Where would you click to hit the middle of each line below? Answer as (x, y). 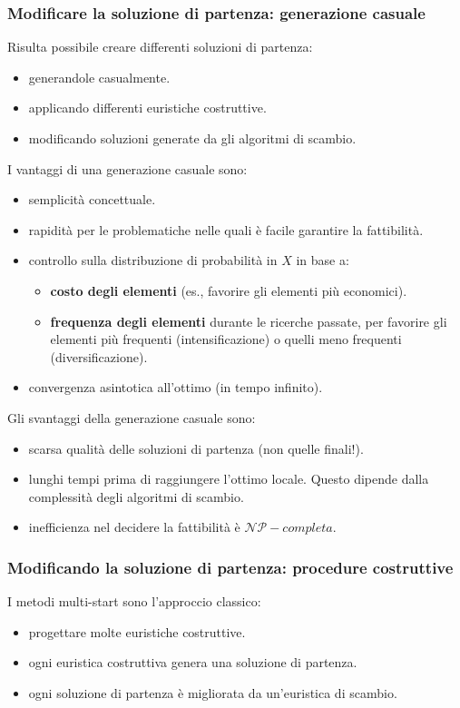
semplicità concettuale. (92, 199)
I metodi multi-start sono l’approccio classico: (134, 601)
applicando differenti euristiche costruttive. (147, 108)
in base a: (323, 260)
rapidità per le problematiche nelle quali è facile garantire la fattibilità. (226, 229)
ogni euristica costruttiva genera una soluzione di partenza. (193, 662)
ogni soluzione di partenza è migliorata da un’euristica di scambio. (213, 692)
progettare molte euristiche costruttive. (137, 631)
